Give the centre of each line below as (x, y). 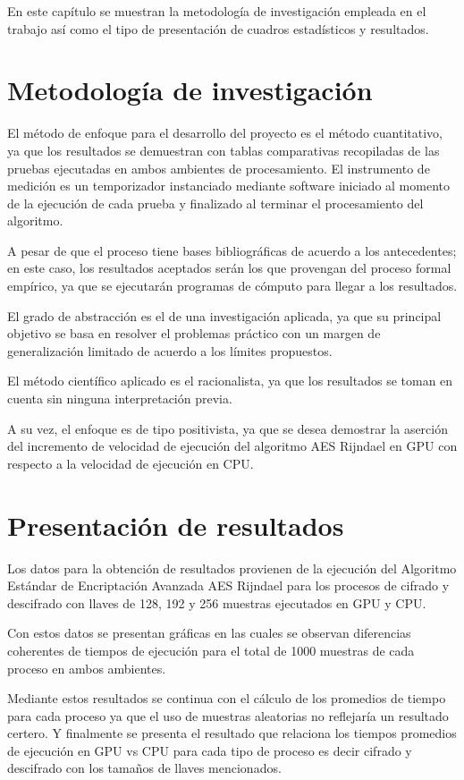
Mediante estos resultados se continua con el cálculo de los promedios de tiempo (227, 698)
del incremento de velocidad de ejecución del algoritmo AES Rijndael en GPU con (232, 446)
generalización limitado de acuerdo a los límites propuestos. (170, 350)
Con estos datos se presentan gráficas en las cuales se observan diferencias (209, 633)
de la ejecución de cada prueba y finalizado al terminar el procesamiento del (215, 203)
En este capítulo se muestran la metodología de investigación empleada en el (217, 11)
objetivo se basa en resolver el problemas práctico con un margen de (194, 333)
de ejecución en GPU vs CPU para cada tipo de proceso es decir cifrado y (210, 750)
